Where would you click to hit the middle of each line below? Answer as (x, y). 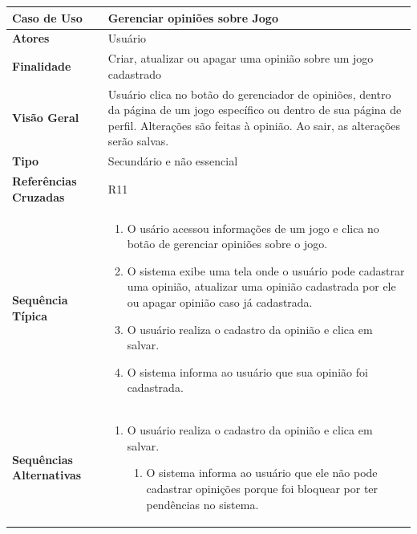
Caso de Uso (47, 17)
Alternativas (47, 475)
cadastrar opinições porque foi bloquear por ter (262, 488)
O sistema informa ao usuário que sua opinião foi (247, 371)
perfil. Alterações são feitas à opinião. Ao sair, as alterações (254, 125)
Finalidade (42, 65)
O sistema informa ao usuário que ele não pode (262, 473)
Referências (45, 181)
